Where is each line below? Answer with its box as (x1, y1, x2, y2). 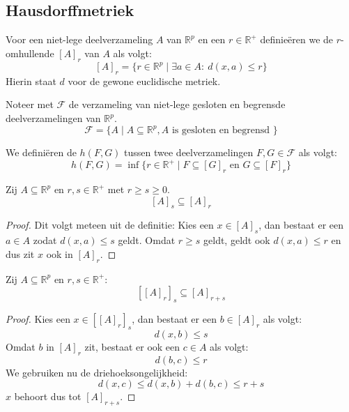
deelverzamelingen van (6, 111, 101, 125)
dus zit (6, 246, 35, 261)
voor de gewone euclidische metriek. (68, 73, 221, 88)
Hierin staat (6, 73, 56, 88)
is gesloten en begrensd (171, 125, 270, 136)
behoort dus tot (14, 389, 82, 404)
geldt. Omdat (118, 233, 176, 247)
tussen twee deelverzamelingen (124, 145, 254, 160)
